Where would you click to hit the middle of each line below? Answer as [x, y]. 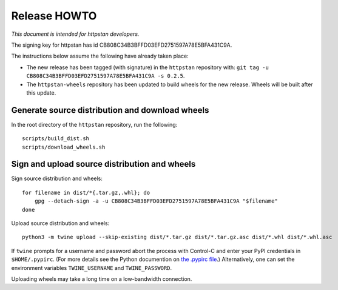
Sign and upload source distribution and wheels [103, 164]
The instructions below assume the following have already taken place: [100, 56]
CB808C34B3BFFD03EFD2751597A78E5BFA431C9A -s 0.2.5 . [106, 76]
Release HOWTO [54, 16]
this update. [41, 93]
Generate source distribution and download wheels [110, 110]
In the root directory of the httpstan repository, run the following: [94, 124]
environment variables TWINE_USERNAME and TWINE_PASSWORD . [92, 268]
